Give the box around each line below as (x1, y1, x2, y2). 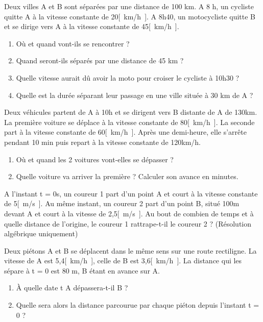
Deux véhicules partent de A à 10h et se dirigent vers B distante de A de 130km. (4, 107, 257, 117)
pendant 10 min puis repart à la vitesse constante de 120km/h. (4, 136, 201, 147)
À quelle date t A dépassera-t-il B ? (16, 282, 128, 293)
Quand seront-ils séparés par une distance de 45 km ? (16, 55, 184, 66)
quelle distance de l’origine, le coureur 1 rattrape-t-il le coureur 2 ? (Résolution (4, 218, 252, 229)
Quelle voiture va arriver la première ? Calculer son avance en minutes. (16, 171, 238, 182)
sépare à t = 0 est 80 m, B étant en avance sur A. (4, 265, 160, 276)
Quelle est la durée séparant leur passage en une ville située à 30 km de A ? (16, 89, 253, 100)
